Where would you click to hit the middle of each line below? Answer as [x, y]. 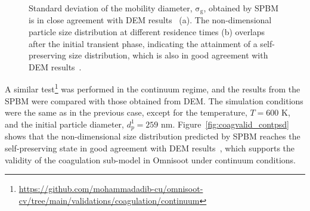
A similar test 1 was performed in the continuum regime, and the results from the [153, 88]
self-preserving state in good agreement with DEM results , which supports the [150, 148]
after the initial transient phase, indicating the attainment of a [143, 43]
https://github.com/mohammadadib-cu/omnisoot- [111, 189]
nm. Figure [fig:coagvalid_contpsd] [225, 124]
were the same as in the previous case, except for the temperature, [126, 112]
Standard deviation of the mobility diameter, [111, 8]
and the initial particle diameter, [64, 124]
